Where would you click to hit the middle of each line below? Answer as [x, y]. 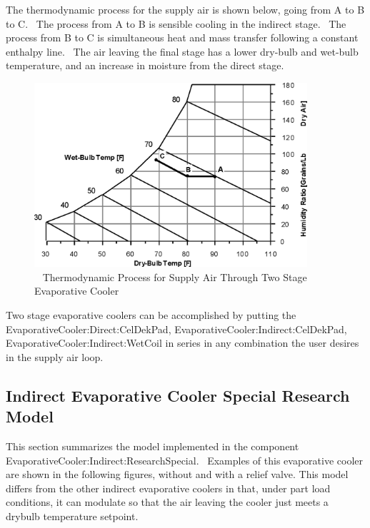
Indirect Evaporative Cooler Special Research [178, 395]
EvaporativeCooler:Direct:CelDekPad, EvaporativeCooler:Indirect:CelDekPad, [176, 329]
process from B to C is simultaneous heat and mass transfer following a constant [182, 37]
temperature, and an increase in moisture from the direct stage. [145, 65]
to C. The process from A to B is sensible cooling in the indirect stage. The [176, 23]
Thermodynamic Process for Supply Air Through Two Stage [175, 276]
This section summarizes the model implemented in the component [152, 446]
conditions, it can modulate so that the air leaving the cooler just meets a [167, 502]
